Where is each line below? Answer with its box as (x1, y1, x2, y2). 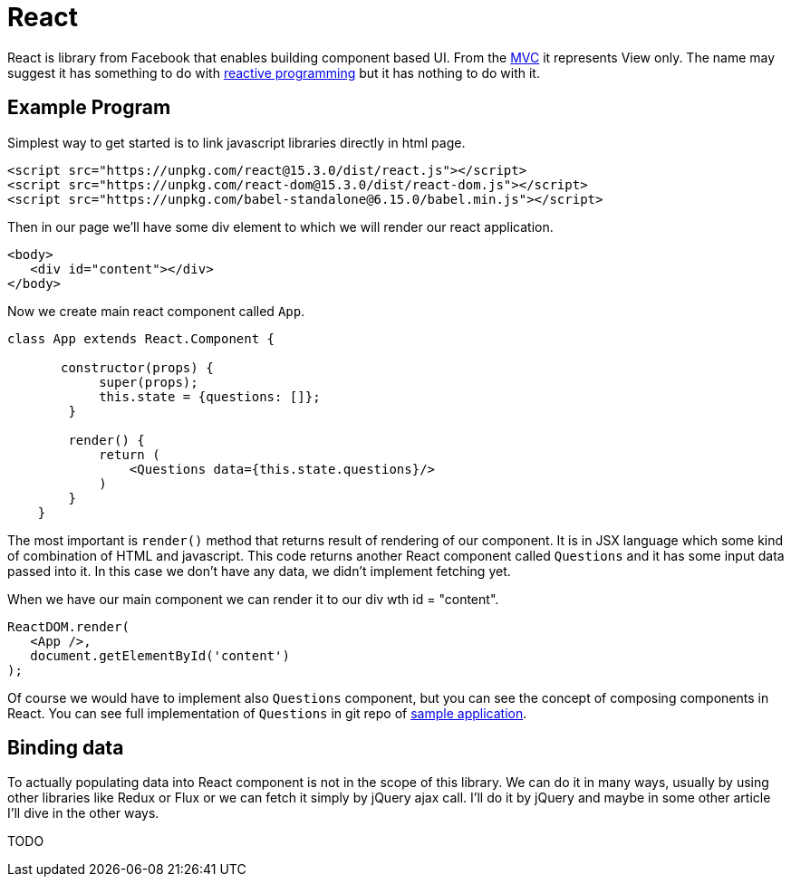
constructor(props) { (61, 360, 214, 375)
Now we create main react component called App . (7, 303, 305, 319)
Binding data (7, 736, 124, 760)
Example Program (7, 96, 171, 120)
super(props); (99, 374, 198, 389)
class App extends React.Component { (7, 331, 275, 346)
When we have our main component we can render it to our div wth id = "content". (7, 591, 499, 607)
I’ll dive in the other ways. (7, 805, 159, 822)
